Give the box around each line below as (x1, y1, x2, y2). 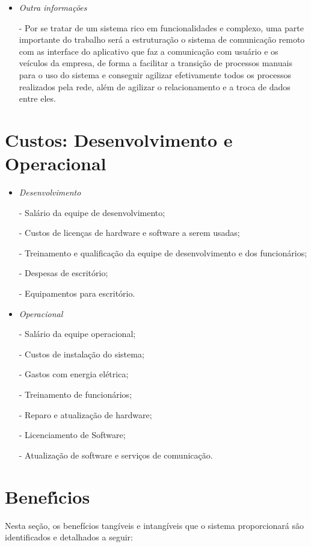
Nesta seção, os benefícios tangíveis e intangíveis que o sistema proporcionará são (5, 519, 304, 531)
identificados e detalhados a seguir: (5, 531, 133, 543)
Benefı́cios (5, 484, 90, 508)
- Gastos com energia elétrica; (19, 368, 129, 380)
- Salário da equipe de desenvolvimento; (19, 206, 165, 218)
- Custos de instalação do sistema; (19, 347, 144, 360)
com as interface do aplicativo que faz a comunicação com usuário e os (19, 45, 279, 57)
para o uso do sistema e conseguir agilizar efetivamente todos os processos (19, 68, 292, 81)
